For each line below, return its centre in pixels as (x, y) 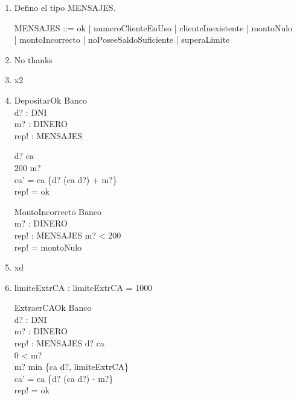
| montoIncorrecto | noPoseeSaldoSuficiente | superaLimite (122, 39)
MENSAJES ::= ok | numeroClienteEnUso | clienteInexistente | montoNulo (153, 27)
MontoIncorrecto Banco (58, 211)
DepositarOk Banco (51, 100)
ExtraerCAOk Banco (53, 308)
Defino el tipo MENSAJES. (65, 7)
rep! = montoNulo (48, 247)
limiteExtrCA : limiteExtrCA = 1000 (83, 287)
